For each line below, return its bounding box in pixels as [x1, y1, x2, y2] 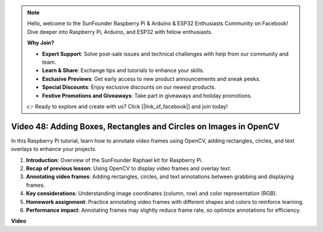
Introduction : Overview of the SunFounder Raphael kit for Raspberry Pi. [26, 156, 203, 163]
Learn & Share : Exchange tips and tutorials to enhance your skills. [42, 67, 205, 74]
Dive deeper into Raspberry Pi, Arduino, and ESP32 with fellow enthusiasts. [27, 28, 213, 35]
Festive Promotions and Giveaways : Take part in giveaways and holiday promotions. [42, 92, 252, 99]
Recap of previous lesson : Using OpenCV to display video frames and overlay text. [26, 165, 231, 172]
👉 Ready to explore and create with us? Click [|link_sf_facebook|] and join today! [27, 103, 228, 110]
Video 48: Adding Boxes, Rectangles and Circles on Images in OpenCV [11, 121, 280, 131]
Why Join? [27, 39, 54, 47]
